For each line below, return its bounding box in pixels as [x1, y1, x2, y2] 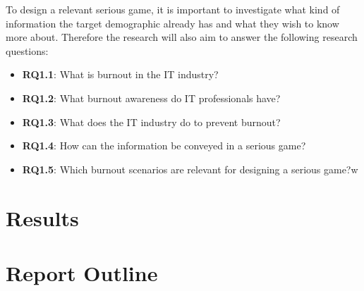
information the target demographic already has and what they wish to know [6, 16, 339, 30]
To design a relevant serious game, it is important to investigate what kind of [6, 2, 340, 16]
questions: [6, 43, 49, 58]
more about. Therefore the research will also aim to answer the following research [6, 30, 358, 44]
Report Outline [6, 258, 158, 287]
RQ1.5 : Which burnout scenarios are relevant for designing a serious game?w [22, 161, 358, 176]
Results [6, 203, 79, 232]
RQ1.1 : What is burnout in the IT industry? [22, 67, 219, 82]
